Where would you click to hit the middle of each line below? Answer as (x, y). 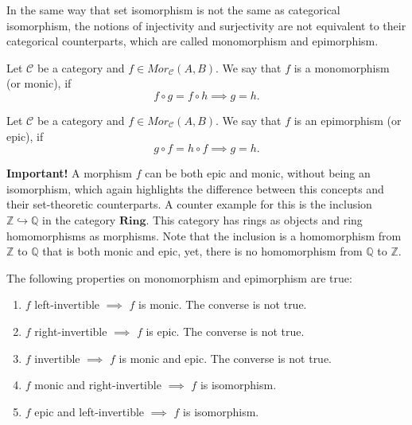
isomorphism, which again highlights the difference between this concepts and (195, 188)
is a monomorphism (342, 67)
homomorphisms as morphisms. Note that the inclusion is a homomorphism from (204, 235)
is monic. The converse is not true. (223, 304)
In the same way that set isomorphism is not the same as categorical (173, 10)
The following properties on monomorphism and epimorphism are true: (179, 277)
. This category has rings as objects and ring (254, 219)
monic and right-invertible (98, 385)
